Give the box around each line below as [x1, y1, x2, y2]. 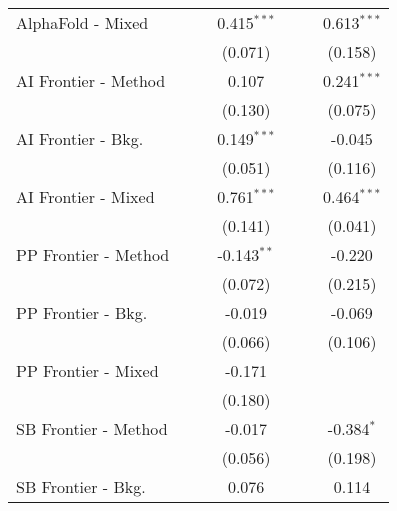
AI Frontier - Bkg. [16, 127, 144, 150]
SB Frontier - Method [16, 417, 168, 440]
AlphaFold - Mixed [16, 11, 149, 34]
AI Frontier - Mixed [16, 185, 155, 208]
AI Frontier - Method [16, 69, 166, 92]
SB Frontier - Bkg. [16, 475, 146, 498]
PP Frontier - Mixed [16, 359, 159, 382]
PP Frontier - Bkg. [16, 301, 148, 324]
